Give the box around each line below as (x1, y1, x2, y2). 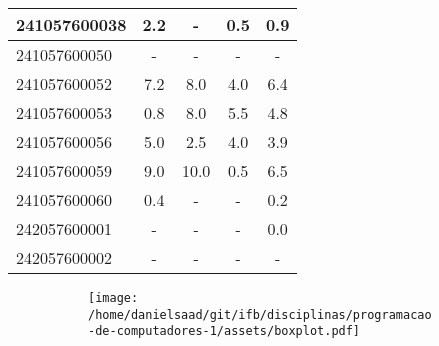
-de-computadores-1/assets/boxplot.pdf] (88, 324, 361, 339)
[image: (88, 291, 139, 305)
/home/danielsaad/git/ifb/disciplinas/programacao (88, 307, 432, 322)
